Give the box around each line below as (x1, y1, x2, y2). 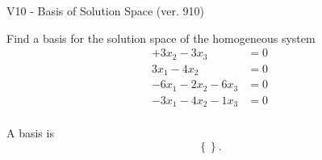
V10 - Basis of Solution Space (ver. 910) (6, 2, 204, 19)
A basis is (6, 124, 54, 141)
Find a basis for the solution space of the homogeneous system (6, 29, 316, 46)
